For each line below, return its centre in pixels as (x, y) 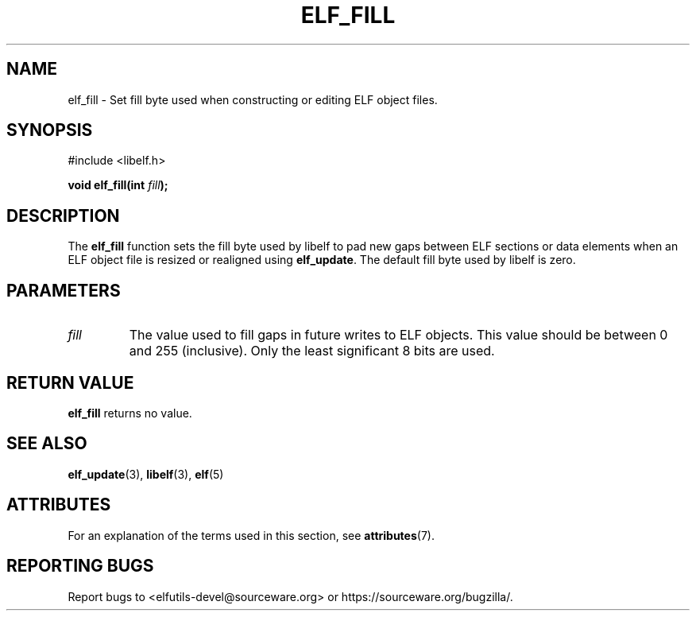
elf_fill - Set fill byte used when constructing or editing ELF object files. (253, 99)
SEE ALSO (47, 444)
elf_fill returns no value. (130, 413)
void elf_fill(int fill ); (118, 185)
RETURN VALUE (70, 382)
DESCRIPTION (63, 215)
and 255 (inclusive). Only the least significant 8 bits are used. (312, 351)
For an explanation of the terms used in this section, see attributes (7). (251, 535)
